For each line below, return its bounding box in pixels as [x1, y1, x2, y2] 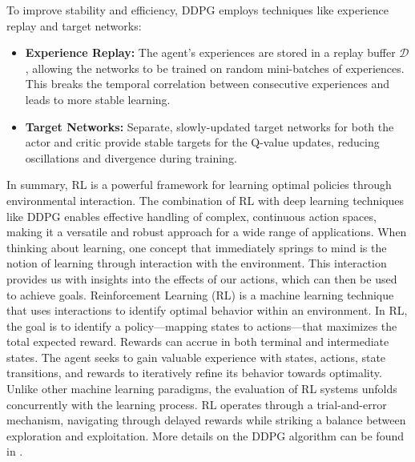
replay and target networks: [6, 17, 142, 34]
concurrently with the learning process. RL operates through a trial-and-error [6, 396, 387, 412]
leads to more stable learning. [25, 90, 171, 107]
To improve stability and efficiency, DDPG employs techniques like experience [6, 2, 389, 18]
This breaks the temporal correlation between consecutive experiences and [25, 75, 390, 92]
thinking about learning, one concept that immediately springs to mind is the [6, 239, 387, 255]
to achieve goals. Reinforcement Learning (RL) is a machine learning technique [6, 286, 394, 303]
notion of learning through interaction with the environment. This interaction [6, 255, 387, 271]
